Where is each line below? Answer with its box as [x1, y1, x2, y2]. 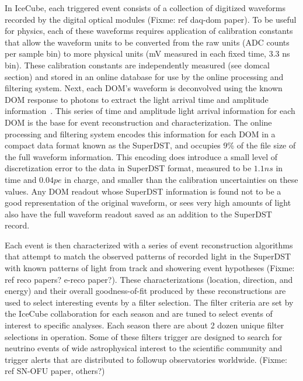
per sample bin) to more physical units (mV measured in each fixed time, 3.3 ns [5, 47, 290, 60]
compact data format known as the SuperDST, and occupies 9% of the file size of [5, 139, 296, 151]
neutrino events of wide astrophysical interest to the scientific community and [5, 342, 283, 354]
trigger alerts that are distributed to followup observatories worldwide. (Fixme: [5, 353, 287, 365]
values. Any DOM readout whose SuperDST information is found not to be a [5, 185, 281, 197]
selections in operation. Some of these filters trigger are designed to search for [5, 330, 283, 342]
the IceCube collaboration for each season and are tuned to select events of [5, 307, 273, 320]
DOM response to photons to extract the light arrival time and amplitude [5, 93, 269, 105]
